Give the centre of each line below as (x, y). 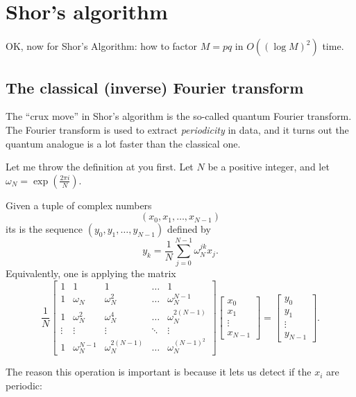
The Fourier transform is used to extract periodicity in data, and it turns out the (177, 129)
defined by (189, 229)
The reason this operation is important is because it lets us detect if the (159, 372)
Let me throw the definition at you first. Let (100, 167)
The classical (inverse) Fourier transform (155, 87)
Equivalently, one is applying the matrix (91, 273)
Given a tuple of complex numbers (79, 205)
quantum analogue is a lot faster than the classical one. (123, 143)
